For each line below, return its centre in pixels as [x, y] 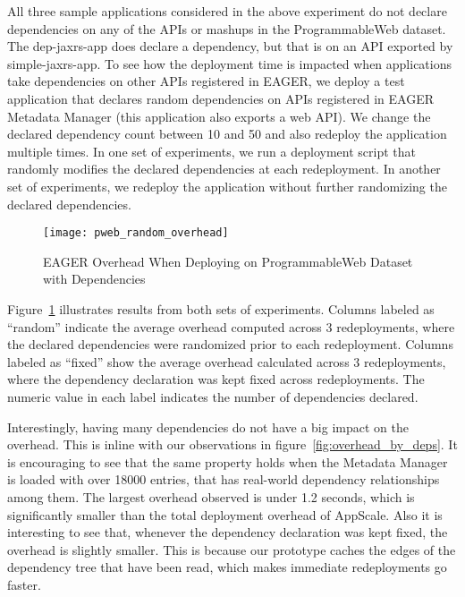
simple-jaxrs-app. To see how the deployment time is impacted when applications [229, 63]
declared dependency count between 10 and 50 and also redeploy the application [227, 134]
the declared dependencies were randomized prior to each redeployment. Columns [230, 344]
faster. [24, 584]
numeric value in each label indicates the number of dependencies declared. [213, 396]
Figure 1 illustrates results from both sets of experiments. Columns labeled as [221, 308]
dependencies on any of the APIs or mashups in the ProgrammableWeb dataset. [227, 28]
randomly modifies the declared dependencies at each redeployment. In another [224, 169]
